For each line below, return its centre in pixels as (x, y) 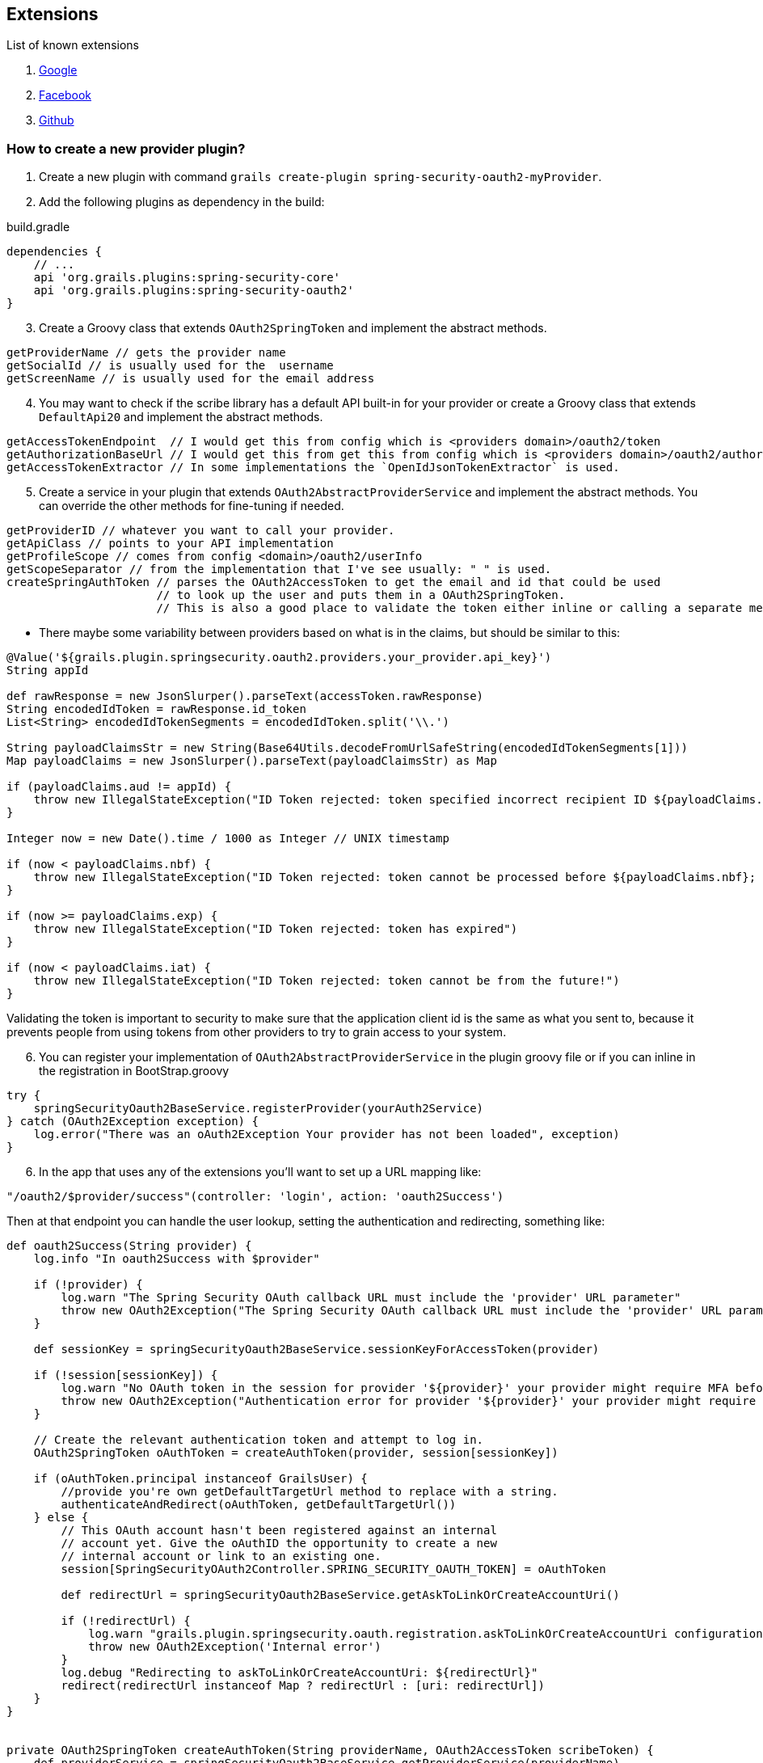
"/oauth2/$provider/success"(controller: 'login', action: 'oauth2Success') (255, 1197)
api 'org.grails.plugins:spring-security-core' (187, 278)
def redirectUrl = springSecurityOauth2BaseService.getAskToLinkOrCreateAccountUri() (340, 1595)
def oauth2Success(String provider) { (129, 1246)
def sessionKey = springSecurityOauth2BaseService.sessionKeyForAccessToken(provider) (316, 1350)
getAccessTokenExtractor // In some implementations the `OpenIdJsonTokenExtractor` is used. (313, 468)
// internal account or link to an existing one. (221, 1556)
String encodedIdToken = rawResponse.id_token (156, 709)
